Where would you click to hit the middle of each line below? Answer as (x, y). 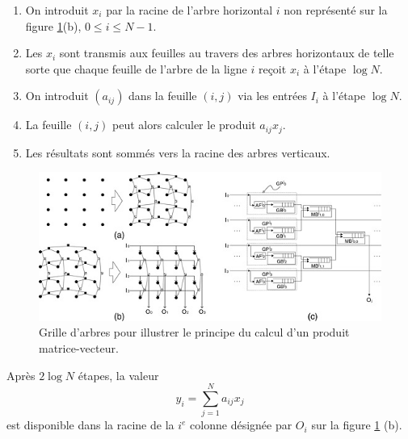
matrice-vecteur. (79, 347)
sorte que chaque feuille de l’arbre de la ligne (136, 68)
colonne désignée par (241, 425)
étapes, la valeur (118, 375)
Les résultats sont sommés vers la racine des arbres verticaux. (178, 152)
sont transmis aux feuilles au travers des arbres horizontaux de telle (227, 53)
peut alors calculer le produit (184, 125)
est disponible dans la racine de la (90, 425)
